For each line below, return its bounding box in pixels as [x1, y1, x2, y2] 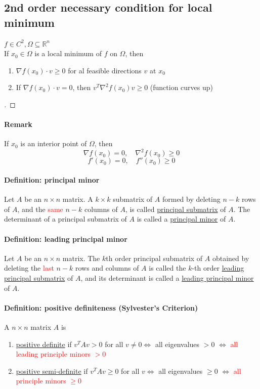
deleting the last [4, 263, 54, 273]
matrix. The [62, 252, 100, 263]
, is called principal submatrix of [125, 203, 226, 214]
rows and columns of [75, 263, 139, 273]
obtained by [212, 252, 249, 263]
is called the [149, 263, 186, 273]
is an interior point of [20, 138, 87, 149]
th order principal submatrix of [106, 252, 203, 263]
